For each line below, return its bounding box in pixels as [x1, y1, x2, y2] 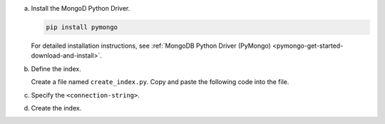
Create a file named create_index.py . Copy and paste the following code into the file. [31, 78, 289, 86]
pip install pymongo [46, 23, 118, 31]
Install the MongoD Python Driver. [31, 4, 130, 12]
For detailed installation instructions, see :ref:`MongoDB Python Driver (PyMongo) [31, 41, 271, 50]
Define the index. [31, 64, 81, 73]
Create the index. [31, 103, 82, 112]
